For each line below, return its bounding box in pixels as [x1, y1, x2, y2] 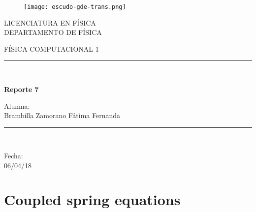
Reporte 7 [4, 84, 39, 94]
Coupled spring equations [4, 189, 181, 209]
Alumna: [4, 100, 30, 111]
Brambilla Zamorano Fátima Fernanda [4, 110, 120, 121]
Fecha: [4, 151, 23, 161]
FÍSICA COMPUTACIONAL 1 [4, 43, 99, 54]
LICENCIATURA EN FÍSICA [4, 17, 96, 28]
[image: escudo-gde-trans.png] [24, 3, 126, 10]
